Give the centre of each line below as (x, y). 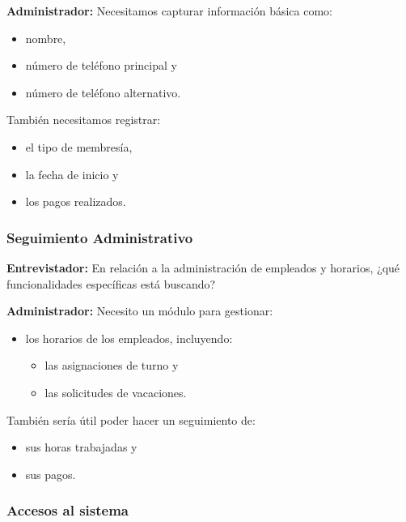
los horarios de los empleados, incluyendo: (129, 338)
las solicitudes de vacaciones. (116, 392)
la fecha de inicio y (72, 174)
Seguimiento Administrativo (100, 237)
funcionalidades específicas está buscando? (111, 283)
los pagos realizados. (76, 201)
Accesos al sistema (68, 510)
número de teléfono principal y (101, 65)
